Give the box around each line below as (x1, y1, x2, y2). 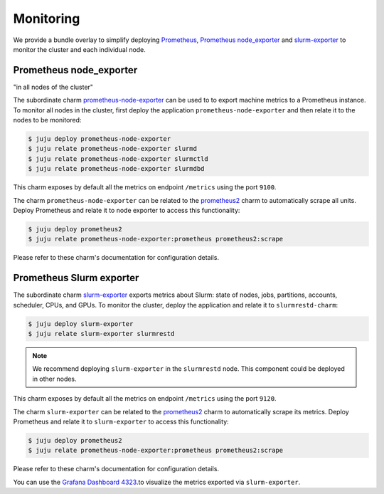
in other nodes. (32, 374, 78, 383)
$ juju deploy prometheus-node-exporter (28, 135, 171, 142)
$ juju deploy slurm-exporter (28, 320, 134, 327)
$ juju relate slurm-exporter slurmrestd (28, 330, 175, 337)
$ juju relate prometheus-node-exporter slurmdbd (28, 164, 205, 173)
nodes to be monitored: (13, 116, 82, 125)
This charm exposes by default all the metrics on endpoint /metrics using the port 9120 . (13, 394, 277, 403)
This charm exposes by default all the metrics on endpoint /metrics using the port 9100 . (13, 183, 277, 191)
